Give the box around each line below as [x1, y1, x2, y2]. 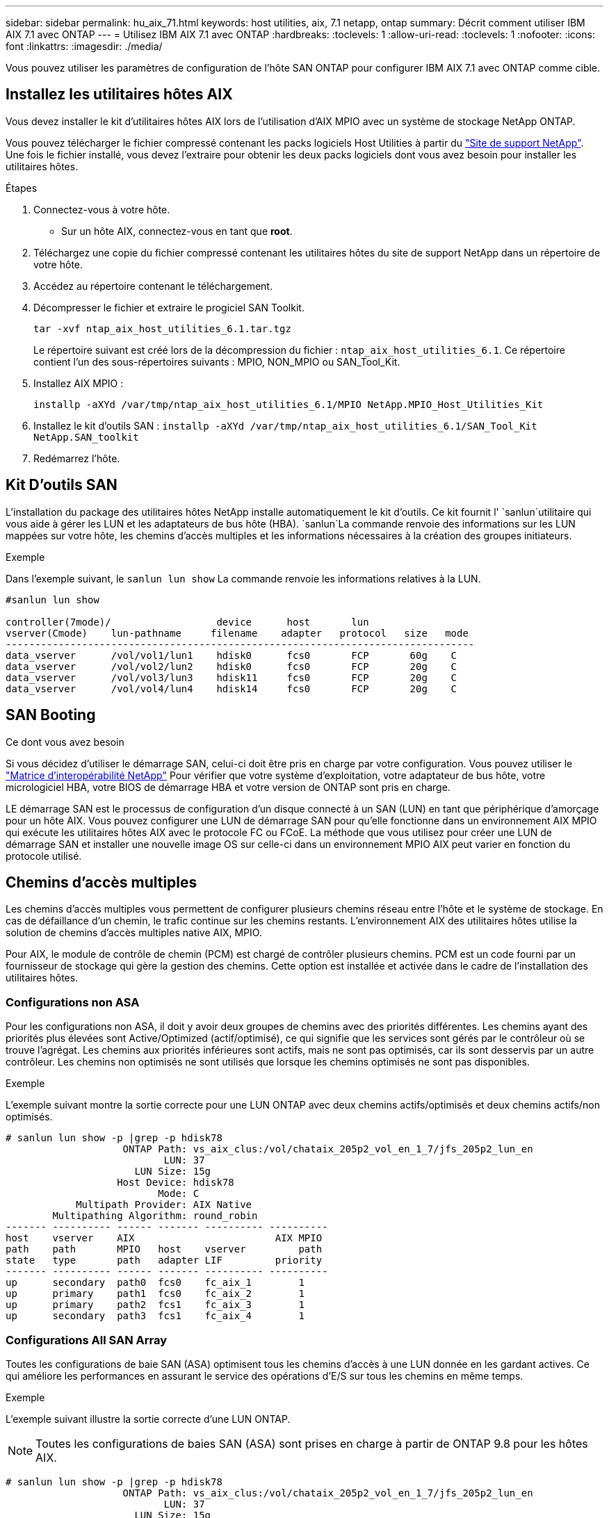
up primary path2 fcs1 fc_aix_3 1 [6, 1299, 304, 1311]
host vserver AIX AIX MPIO [6, 1232, 323, 1244]
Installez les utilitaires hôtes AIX [6, 85, 233, 104]
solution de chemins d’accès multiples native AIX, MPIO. [6, 927, 262, 939]
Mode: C [158, 1188, 200, 1200]
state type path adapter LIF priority [6, 1255, 323, 1266]
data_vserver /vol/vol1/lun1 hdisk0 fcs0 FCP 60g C [6, 649, 457, 661]
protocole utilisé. [6, 849, 82, 862]
